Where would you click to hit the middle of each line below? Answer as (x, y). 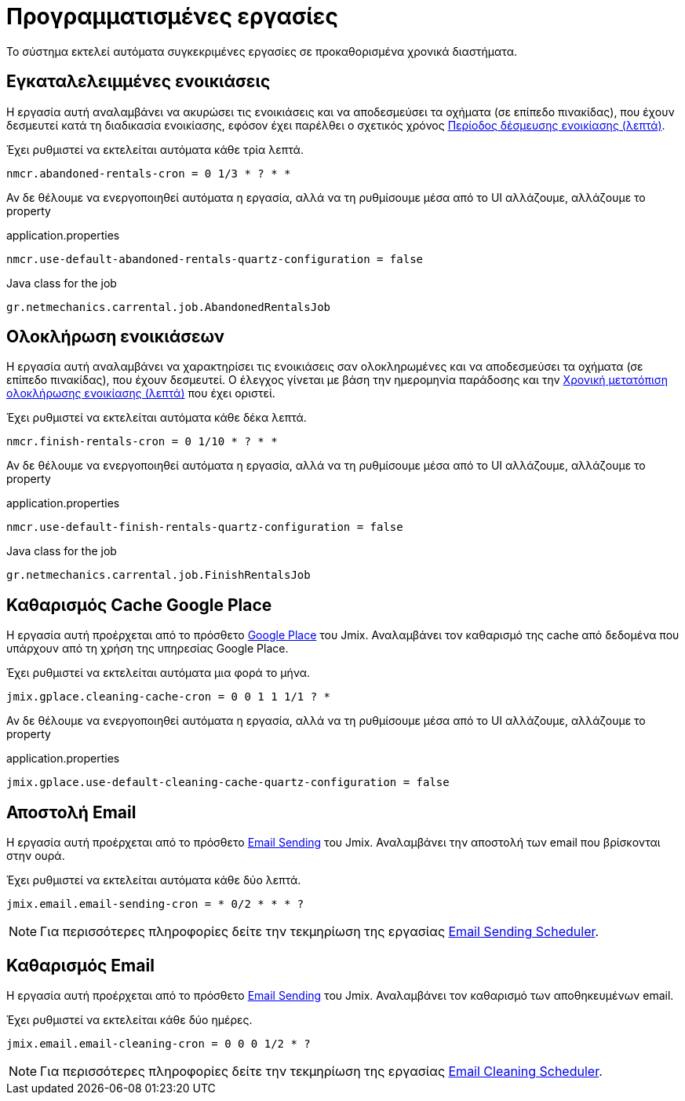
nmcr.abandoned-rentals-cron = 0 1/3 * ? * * (149, 173)
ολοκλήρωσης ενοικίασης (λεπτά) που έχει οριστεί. (141, 393)
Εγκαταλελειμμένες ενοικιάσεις (138, 82)
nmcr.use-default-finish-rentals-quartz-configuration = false (205, 527)
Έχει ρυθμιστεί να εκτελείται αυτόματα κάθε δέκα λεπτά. (157, 418)
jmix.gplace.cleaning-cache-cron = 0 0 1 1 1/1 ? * (169, 697)
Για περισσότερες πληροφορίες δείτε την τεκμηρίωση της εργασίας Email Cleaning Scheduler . (321, 1071)
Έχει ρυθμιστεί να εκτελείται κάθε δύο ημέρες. (129, 1019)
